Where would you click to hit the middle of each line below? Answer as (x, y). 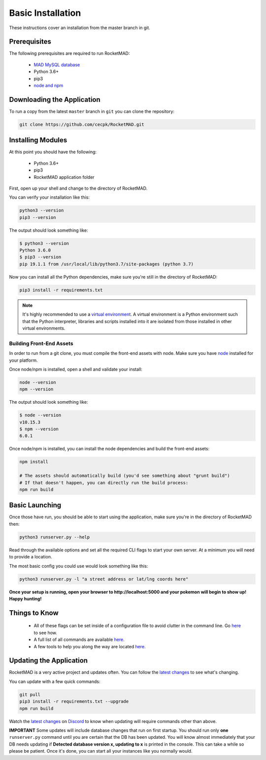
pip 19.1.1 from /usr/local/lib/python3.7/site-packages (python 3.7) (107, 264)
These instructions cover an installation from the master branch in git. (80, 28)
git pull (30, 695)
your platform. (23, 360)
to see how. (46, 633)
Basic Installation (45, 13)
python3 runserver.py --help (55, 537)
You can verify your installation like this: (49, 197)
